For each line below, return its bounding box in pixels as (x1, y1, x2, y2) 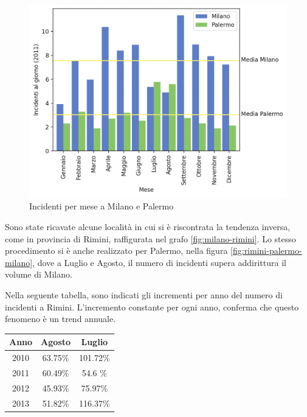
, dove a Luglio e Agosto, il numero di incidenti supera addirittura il (32, 256, 286, 268)
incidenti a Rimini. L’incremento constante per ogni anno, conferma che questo (5, 300, 299, 313)
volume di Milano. (5, 268, 72, 281)
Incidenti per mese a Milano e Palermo (29, 200, 174, 212)
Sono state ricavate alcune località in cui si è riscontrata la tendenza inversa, (5, 220, 291, 233)
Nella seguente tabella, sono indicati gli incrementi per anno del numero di (5, 288, 283, 301)
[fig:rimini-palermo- (230, 244, 302, 257)
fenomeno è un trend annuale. (5, 312, 116, 325)
